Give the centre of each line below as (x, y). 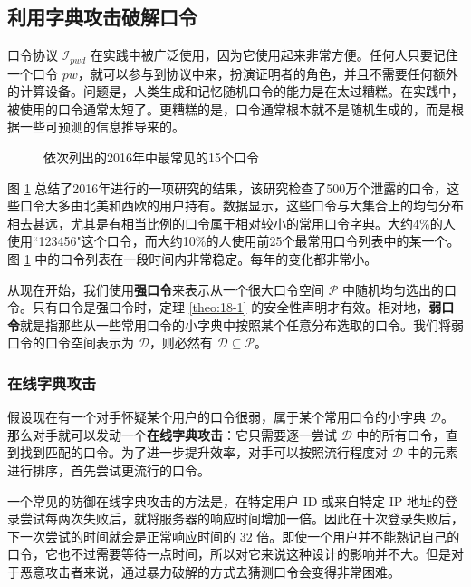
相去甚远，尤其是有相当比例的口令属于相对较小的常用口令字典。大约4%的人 (231, 223)
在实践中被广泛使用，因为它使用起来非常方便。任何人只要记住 (274, 55)
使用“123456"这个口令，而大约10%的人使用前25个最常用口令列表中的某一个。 (234, 241)
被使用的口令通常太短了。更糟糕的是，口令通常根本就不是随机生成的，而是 (229, 108)
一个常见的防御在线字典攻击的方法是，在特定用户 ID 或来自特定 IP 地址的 (226, 500)
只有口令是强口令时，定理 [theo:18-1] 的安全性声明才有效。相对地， (231, 307)
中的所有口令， (401, 434)
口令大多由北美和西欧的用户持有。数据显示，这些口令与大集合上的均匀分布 (241, 205)
